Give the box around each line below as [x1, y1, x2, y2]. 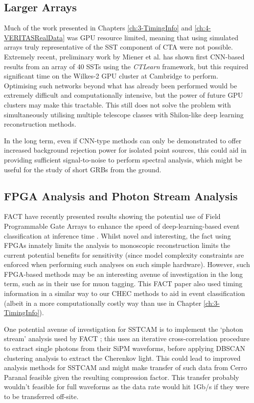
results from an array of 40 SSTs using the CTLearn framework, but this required [4, 61, 249, 71]
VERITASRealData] [4, 32, 65, 42]
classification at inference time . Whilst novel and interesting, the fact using [4, 230, 231, 241]
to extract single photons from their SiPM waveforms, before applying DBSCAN [4, 343, 245, 353]
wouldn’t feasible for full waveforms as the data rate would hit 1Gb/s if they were [4, 381, 250, 392]
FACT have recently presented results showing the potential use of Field [4, 211, 221, 221]
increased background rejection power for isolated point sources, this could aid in [4, 145, 247, 155]
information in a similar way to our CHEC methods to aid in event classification [4, 288, 245, 298]
